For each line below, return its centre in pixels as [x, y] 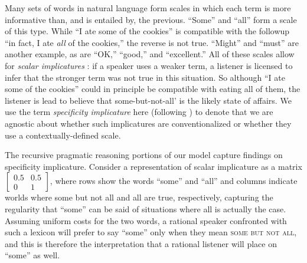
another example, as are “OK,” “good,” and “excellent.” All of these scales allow [150, 54]
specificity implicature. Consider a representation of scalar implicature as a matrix [153, 166]
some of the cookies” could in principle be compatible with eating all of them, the [153, 89]
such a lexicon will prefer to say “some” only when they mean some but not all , [151, 232]
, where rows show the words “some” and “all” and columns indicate [174, 181]
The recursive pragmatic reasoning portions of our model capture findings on [144, 155]
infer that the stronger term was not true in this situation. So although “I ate [145, 77]
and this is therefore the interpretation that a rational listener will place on [141, 243]
